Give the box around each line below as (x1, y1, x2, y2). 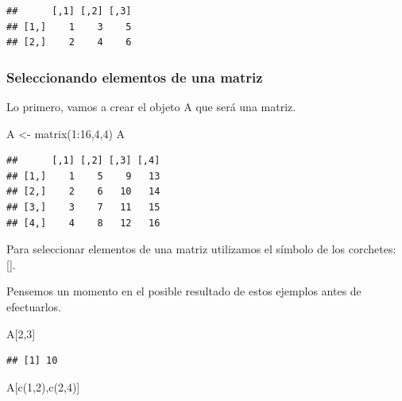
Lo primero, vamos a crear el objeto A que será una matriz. (6, 98, 296, 114)
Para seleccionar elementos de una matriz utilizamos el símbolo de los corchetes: (6, 241, 396, 257)
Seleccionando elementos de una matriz (6, 67, 263, 87)
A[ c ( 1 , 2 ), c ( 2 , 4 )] (6, 378, 80, 395)
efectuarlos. (6, 298, 61, 314)
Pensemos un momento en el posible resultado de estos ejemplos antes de (6, 283, 361, 299)
